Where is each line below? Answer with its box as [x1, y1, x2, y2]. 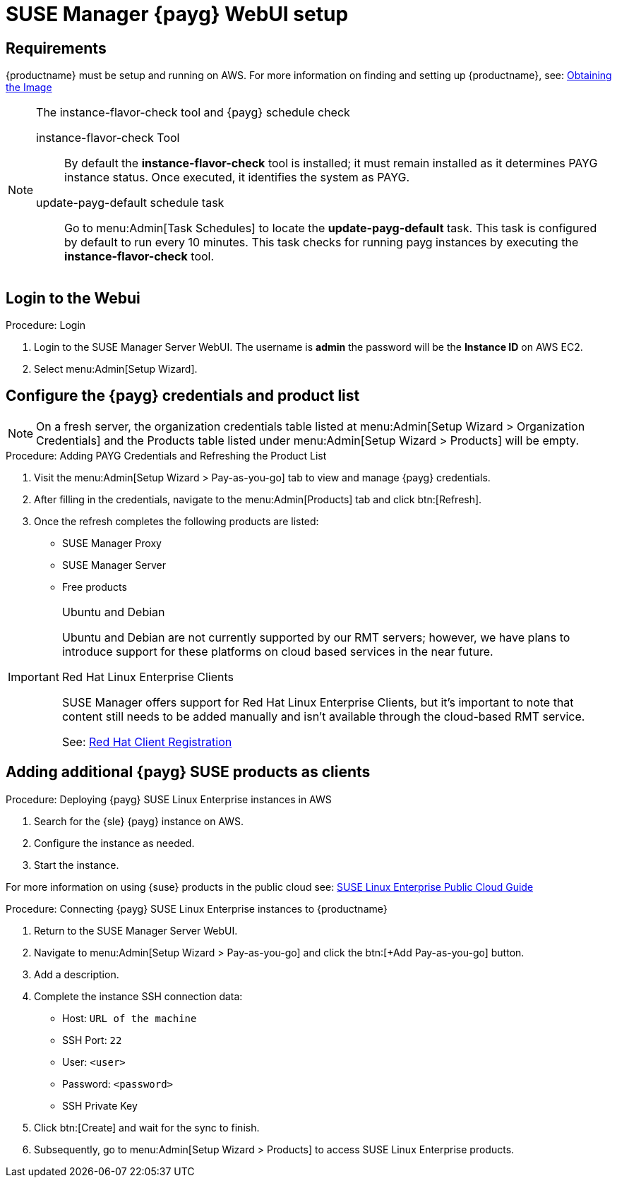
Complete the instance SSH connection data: [34, 990, 243, 1002]
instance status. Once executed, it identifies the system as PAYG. [64, 170, 410, 185]
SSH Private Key [62, 1099, 138, 1112]
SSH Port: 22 [62, 1033, 122, 1046]
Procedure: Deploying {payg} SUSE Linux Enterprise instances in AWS [6, 793, 332, 805]
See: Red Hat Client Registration [61, 734, 232, 749]
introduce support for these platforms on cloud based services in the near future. [61, 644, 493, 659]
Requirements [6, 39, 107, 57]
